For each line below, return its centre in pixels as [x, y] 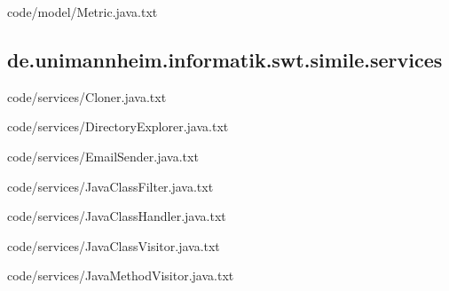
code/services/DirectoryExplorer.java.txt [118, 126]
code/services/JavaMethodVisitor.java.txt [121, 275]
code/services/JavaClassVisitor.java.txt [114, 245]
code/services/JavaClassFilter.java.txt [110, 186]
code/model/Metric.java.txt [83, 12]
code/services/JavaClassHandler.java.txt [117, 216]
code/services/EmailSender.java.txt [103, 156]
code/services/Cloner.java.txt [87, 96]
